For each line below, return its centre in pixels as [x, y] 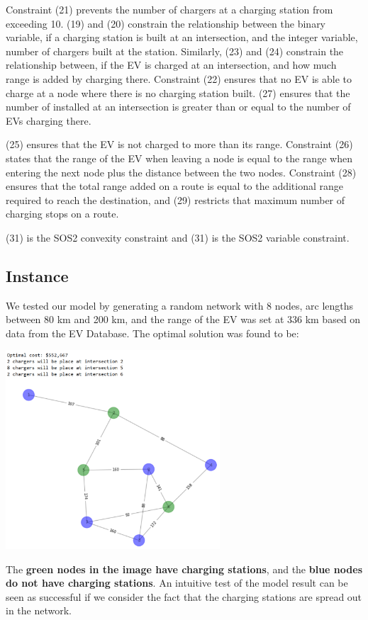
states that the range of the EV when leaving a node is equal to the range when [179, 158]
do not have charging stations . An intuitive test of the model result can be [177, 583]
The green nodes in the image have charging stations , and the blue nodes [184, 569]
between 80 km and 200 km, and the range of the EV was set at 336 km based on [183, 319]
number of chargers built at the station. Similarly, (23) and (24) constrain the [175, 51]
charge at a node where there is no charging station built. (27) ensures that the [178, 92]
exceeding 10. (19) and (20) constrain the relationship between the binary [166, 23]
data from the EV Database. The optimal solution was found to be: [152, 333]
